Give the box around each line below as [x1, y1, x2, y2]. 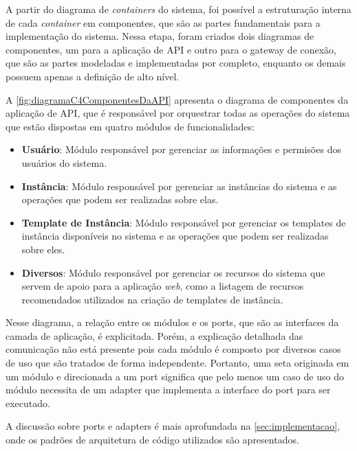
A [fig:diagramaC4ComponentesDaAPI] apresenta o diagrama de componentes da [6, 92, 349, 106]
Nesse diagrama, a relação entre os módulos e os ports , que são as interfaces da [6, 315, 339, 329]
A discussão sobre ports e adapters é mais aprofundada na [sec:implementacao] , [6, 419, 340, 433]
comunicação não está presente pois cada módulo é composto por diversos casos [6, 342, 341, 356]
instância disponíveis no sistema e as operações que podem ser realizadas [21, 229, 329, 243]
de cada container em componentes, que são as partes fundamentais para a [6, 15, 321, 30]
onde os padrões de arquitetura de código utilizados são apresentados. [6, 432, 299, 447]
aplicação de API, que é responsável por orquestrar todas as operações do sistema [6, 106, 350, 120]
